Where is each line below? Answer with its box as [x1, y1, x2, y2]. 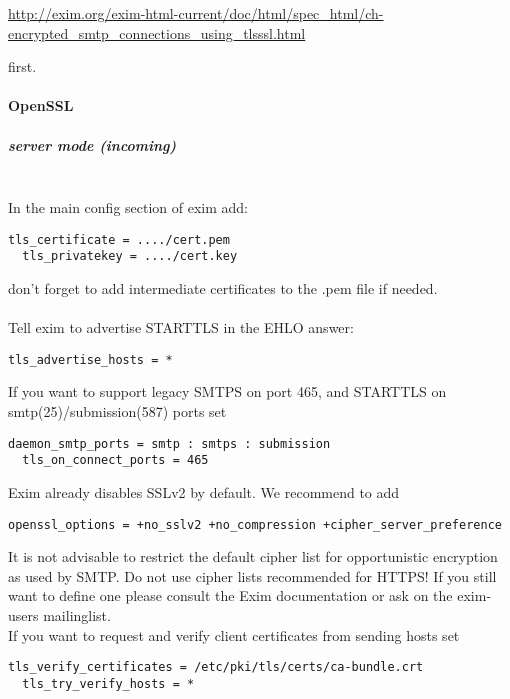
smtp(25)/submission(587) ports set [8, 401, 227, 422]
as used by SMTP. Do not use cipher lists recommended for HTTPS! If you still [8, 565, 497, 586]
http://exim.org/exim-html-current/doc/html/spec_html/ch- [8, 3, 384, 23]
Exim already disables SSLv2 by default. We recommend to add [8, 481, 400, 502]
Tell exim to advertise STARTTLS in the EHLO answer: [8, 317, 354, 338]
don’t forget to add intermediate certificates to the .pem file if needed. [8, 278, 438, 299]
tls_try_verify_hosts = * [22, 676, 195, 691]
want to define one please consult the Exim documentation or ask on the [8, 585, 453, 606]
